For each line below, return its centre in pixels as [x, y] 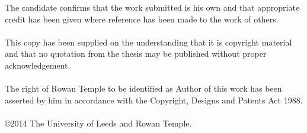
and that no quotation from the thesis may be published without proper [136, 53]
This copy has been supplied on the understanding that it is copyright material [148, 42]
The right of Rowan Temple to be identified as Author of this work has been [143, 88]
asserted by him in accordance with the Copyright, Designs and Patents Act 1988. [154, 100]
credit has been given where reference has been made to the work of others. [142, 19]
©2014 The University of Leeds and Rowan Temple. [98, 123]
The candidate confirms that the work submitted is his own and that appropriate [152, 7]
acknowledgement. [38, 65]
